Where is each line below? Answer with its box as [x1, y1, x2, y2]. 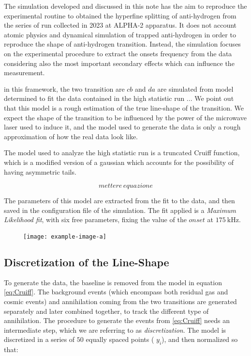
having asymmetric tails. [4, 166, 76, 177]
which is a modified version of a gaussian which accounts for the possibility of [4, 157, 234, 167]
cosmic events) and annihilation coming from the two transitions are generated [4, 296, 237, 306]
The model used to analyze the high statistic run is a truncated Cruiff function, [4, 147, 240, 158]
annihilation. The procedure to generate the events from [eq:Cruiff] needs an [4, 315, 230, 325]
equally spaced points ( [86, 334, 154, 344]
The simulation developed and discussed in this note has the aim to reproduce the [4, 1, 247, 11]
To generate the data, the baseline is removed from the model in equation [4, 277, 222, 287]
